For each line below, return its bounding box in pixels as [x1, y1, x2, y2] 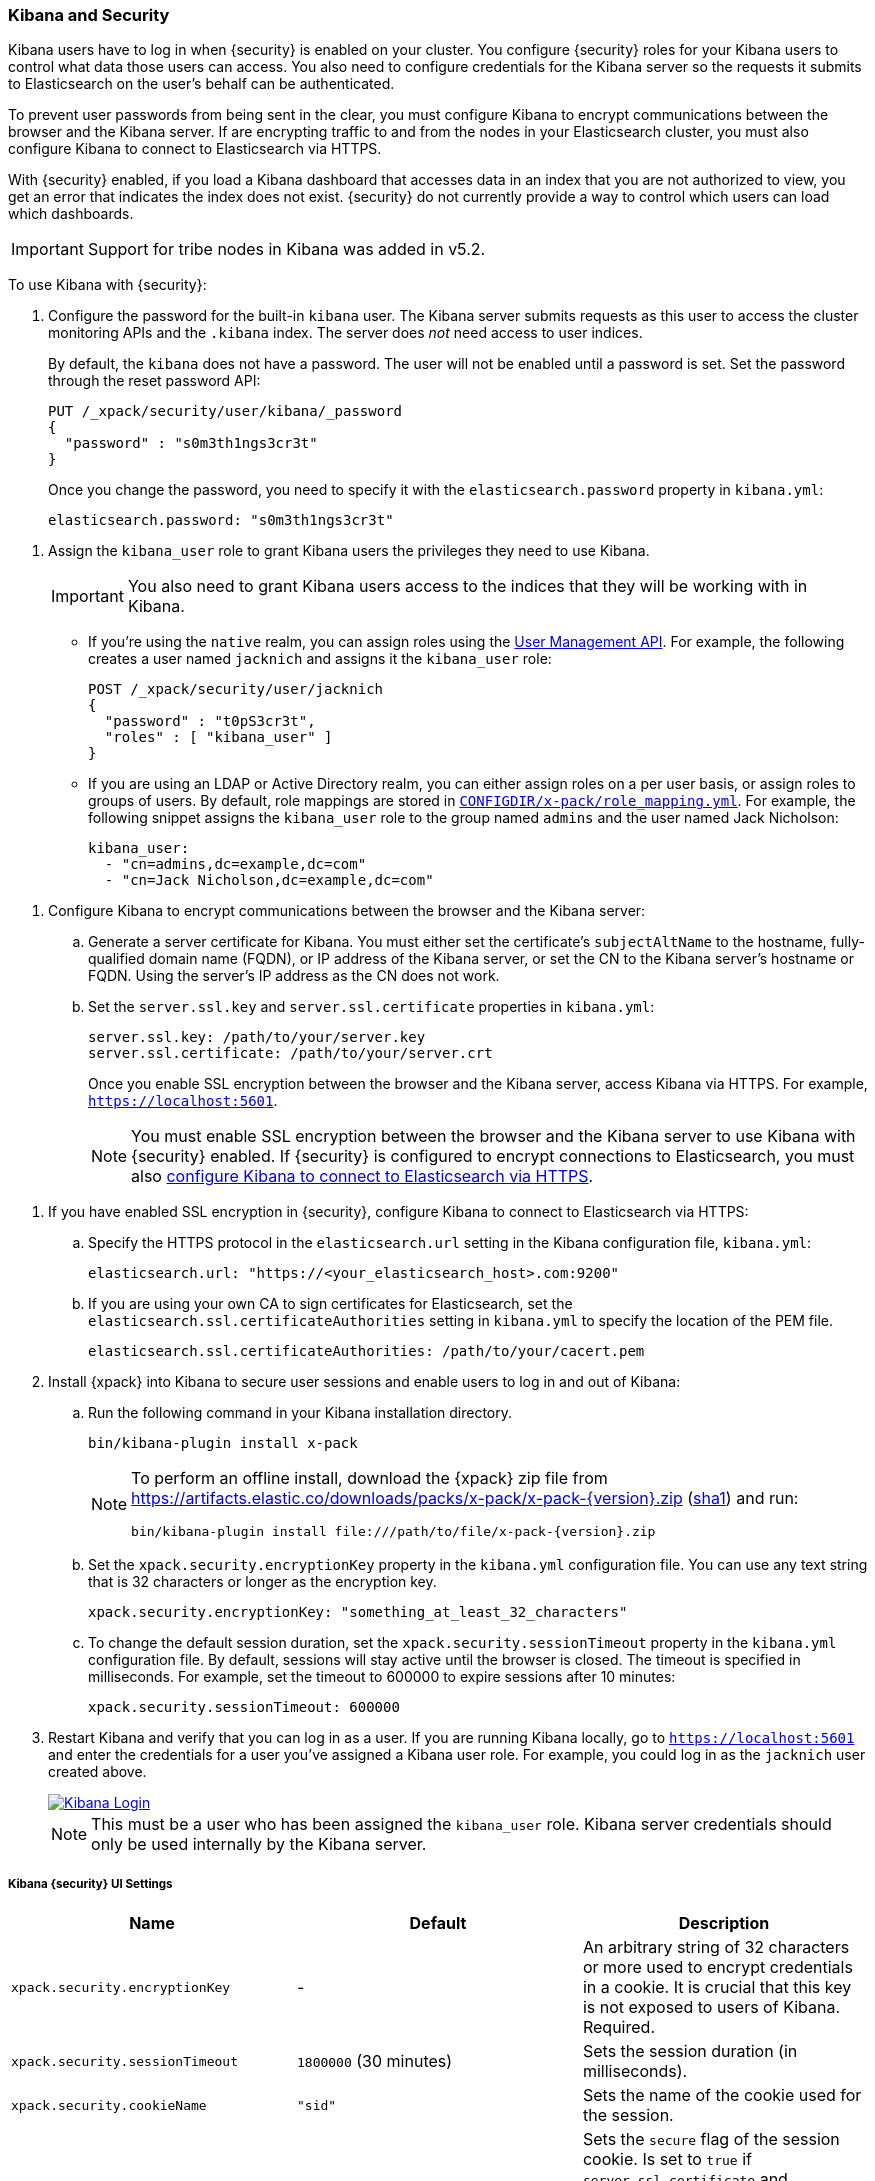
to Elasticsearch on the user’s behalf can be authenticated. [8, 75, 395, 93]
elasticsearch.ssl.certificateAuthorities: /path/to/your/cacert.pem [88, 1343, 645, 1360]
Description [678, 1913, 770, 1934]
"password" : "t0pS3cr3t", [104, 713, 316, 730]
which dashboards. [8, 205, 134, 223]
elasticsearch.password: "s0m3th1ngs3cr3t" [48, 512, 394, 529]
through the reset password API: [48, 372, 261, 390]
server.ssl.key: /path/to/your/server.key [88, 1029, 426, 1046]
